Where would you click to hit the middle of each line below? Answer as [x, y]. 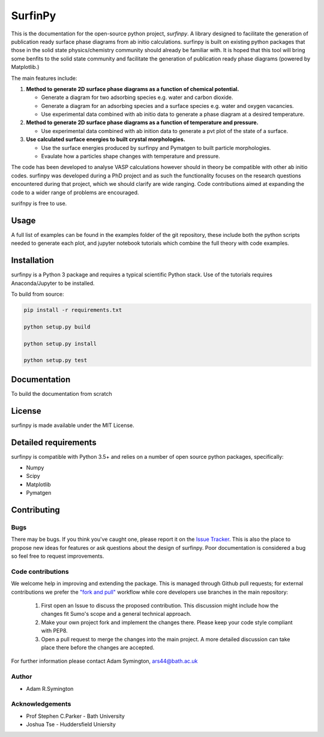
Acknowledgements [41, 704]
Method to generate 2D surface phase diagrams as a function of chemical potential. [133, 89]
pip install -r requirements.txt [73, 310]
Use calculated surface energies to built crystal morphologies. [106, 139]
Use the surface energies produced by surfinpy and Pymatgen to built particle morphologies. [156, 148]
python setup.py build [57, 327]
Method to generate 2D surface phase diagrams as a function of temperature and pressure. [142, 122]
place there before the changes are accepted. [98, 647]
